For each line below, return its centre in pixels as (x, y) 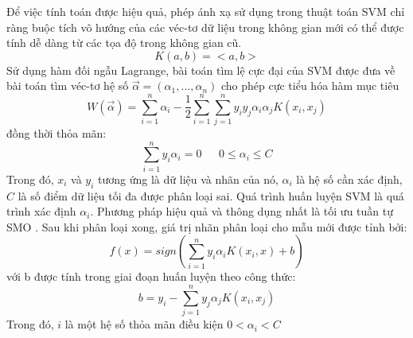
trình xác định (41, 211)
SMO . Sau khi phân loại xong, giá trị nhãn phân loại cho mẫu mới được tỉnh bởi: (207, 226)
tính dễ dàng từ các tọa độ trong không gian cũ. (124, 43)
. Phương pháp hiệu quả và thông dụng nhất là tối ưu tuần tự (242, 211)
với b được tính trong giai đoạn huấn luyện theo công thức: (151, 276)
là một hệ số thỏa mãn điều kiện (144, 324)
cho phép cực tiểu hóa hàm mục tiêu (310, 85)
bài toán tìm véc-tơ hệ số (68, 85)
